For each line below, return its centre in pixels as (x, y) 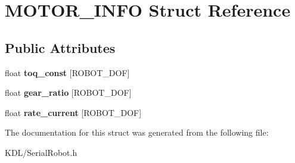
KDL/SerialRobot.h (41, 152)
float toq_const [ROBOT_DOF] (67, 72)
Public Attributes (60, 47)
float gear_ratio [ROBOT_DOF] (68, 93)
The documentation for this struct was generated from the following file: (137, 132)
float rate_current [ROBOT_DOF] (73, 112)
